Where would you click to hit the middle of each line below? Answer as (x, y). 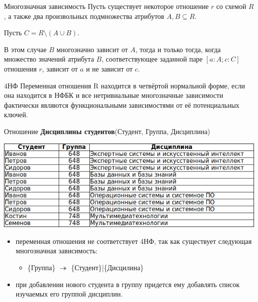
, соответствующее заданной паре (152, 59)
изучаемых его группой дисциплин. (69, 294)
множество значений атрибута (49, 59)
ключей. (16, 114)
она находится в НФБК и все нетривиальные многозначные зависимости (114, 95)
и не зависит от (109, 68)
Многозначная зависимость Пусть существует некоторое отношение (106, 6)
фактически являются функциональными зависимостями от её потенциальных (122, 105)
